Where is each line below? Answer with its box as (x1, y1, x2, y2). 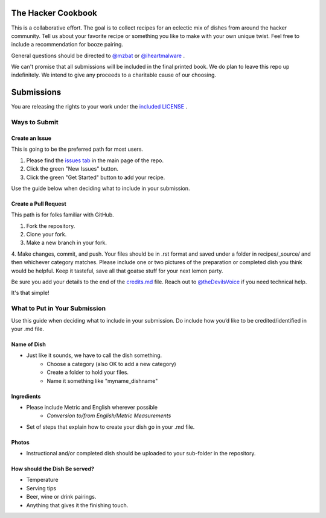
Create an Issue (11, 134, 51, 142)
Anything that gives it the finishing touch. (26, 501, 129, 509)
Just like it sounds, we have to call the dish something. (26, 352, 162, 359)
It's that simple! (11, 289, 50, 297)
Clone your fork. (26, 231, 67, 238)
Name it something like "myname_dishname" (46, 377, 158, 384)
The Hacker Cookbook (11, 8, 98, 18)
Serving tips (26, 484, 57, 491)
